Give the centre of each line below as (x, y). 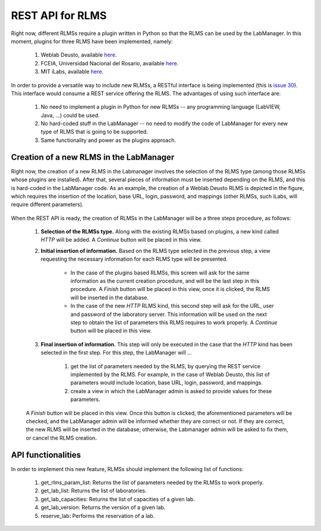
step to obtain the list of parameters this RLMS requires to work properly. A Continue (174, 323)
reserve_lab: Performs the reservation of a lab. (98, 516)
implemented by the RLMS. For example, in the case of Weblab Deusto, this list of (170, 374)
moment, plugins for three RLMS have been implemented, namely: (92, 41)
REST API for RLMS (59, 15)
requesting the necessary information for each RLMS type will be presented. (134, 259)
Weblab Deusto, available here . (79, 55)
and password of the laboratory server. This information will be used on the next (169, 314)
